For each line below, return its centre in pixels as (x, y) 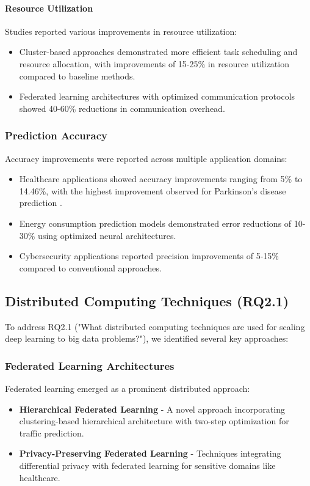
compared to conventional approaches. (90, 267)
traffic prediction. (52, 433)
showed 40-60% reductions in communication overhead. (122, 108)
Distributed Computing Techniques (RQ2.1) (147, 300)
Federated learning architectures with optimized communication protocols (157, 96)
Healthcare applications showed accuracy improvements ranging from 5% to (161, 179)
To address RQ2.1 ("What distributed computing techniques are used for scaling (155, 326)
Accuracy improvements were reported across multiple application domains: (146, 158)
